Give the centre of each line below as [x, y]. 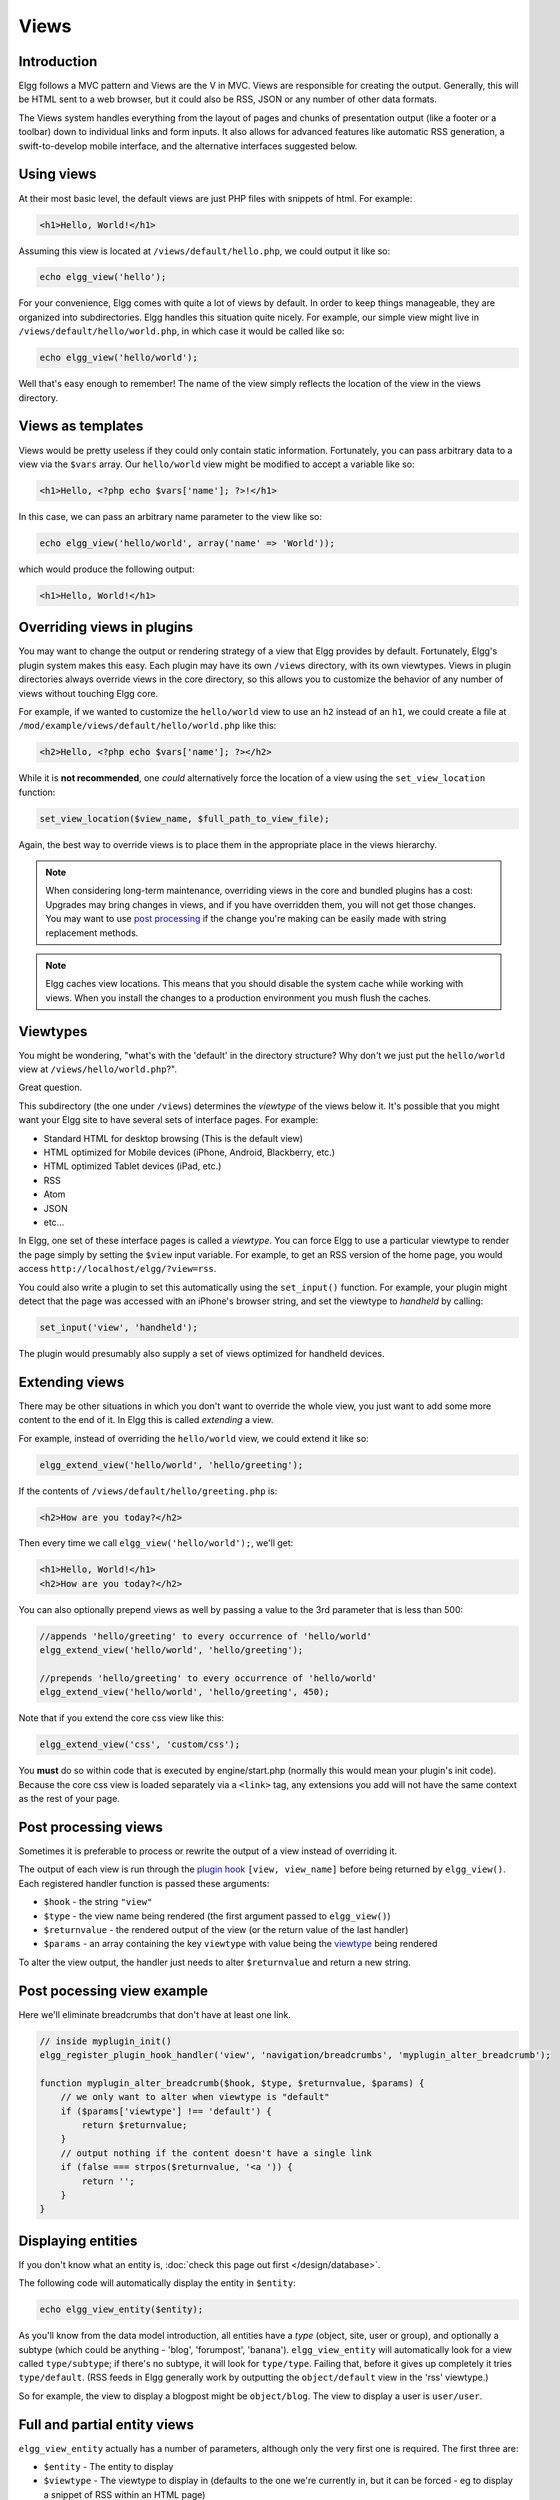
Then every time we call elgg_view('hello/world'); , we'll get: [156, 1543]
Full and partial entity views [106, 2424]
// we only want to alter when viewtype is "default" [195, 2097]
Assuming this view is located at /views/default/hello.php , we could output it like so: [204, 251]
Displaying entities [78, 2240]
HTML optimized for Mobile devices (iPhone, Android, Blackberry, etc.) [189, 1152]
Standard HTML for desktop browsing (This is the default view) [173, 1138]
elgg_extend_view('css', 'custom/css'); [139, 1744]
